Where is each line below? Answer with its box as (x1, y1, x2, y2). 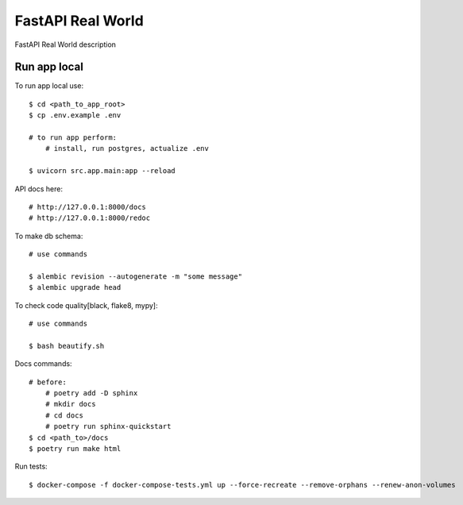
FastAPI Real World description (14, 40, 117, 49)
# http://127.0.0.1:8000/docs (29, 202, 147, 211)
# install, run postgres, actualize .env (44, 144, 210, 153)
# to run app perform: (29, 133, 118, 142)
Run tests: (14, 461, 48, 472)
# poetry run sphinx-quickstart (44, 422, 172, 431)
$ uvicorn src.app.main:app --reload (29, 167, 176, 175)
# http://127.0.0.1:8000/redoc (29, 214, 151, 222)
